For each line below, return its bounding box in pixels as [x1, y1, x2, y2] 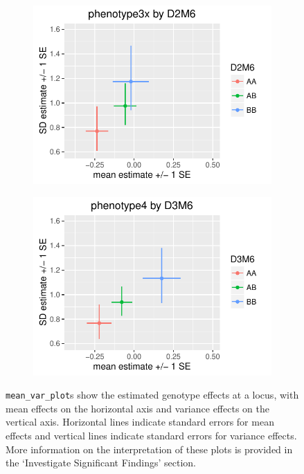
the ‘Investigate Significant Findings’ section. [6, 455, 197, 470]
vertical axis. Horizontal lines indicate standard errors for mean [6, 414, 274, 429]
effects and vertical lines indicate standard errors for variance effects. [6, 428, 297, 443]
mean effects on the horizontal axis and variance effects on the [6, 401, 269, 415]
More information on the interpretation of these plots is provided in [6, 441, 293, 456]
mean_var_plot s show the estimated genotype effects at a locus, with [6, 388, 299, 402]
